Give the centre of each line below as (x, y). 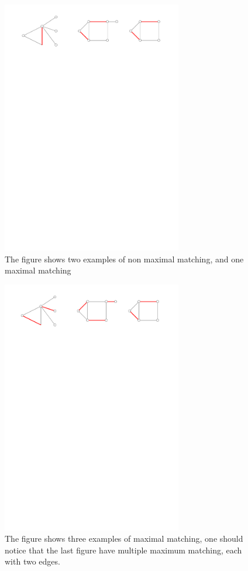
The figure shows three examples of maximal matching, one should (124, 538)
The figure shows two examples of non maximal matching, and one (124, 259)
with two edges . (32, 561)
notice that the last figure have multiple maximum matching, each (123, 550)
